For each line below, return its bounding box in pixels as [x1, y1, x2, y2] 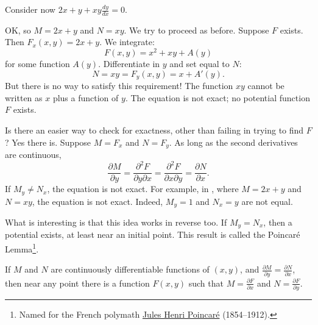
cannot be [247, 79, 284, 92]
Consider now [5, 3, 55, 15]
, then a [263, 216, 292, 229]
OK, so [5, 23, 31, 36]
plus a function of [52, 91, 119, 104]
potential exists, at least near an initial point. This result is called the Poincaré [5, 228, 300, 241]
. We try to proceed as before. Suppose [124, 23, 269, 36]
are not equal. [241, 195, 293, 207]
